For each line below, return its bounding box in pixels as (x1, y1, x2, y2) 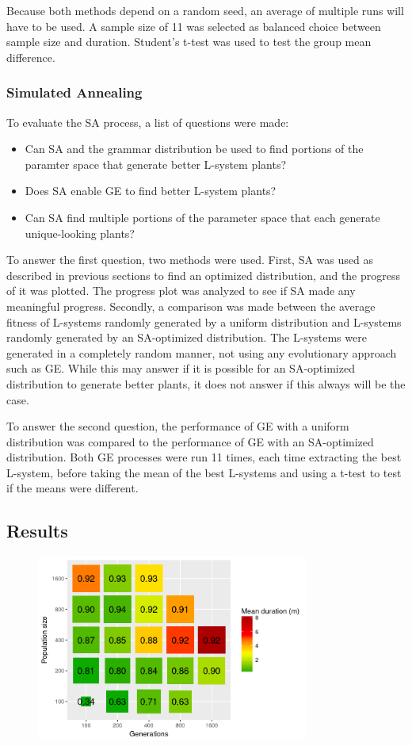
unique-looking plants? (25, 224, 135, 241)
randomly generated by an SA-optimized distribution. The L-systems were (6, 329, 367, 346)
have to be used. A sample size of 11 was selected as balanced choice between (6, 17, 381, 34)
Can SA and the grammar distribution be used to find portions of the (25, 140, 364, 157)
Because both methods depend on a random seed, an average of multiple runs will (6, 2, 404, 18)
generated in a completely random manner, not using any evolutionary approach (6, 344, 397, 361)
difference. (6, 48, 55, 65)
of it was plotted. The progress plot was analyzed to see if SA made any (6, 282, 356, 299)
